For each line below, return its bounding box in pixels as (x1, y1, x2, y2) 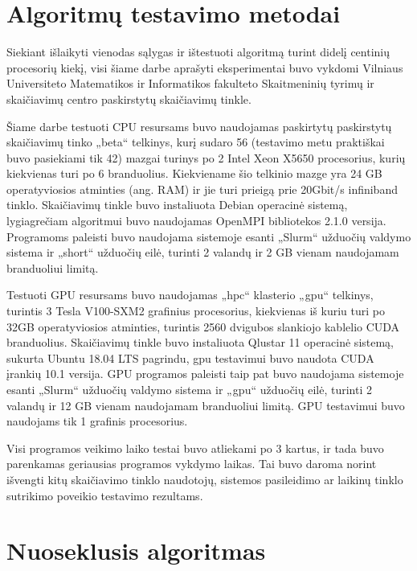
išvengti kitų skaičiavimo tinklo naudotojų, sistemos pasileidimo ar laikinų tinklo (6, 470, 403, 487)
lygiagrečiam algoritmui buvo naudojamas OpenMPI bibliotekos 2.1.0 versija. (6, 212, 386, 229)
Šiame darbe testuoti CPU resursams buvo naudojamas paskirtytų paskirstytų (6, 117, 392, 134)
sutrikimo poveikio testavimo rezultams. (6, 487, 203, 503)
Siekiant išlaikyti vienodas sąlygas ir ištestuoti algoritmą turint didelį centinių (6, 43, 390, 60)
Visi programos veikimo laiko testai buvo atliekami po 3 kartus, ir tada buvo (6, 439, 384, 456)
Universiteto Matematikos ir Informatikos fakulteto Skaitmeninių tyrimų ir (6, 75, 374, 92)
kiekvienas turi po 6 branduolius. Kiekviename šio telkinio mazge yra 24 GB (6, 165, 382, 182)
